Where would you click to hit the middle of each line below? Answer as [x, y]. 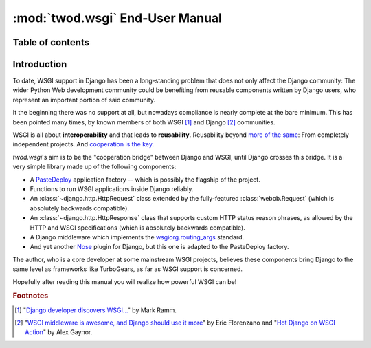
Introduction [40, 64]
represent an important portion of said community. [84, 100]
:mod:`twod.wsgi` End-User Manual [117, 18]
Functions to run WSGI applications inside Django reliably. [112, 188]
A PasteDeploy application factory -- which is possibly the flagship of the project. [145, 180]
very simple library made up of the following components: [94, 167]
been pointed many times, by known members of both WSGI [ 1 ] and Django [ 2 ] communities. [144, 122]
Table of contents [51, 42]
